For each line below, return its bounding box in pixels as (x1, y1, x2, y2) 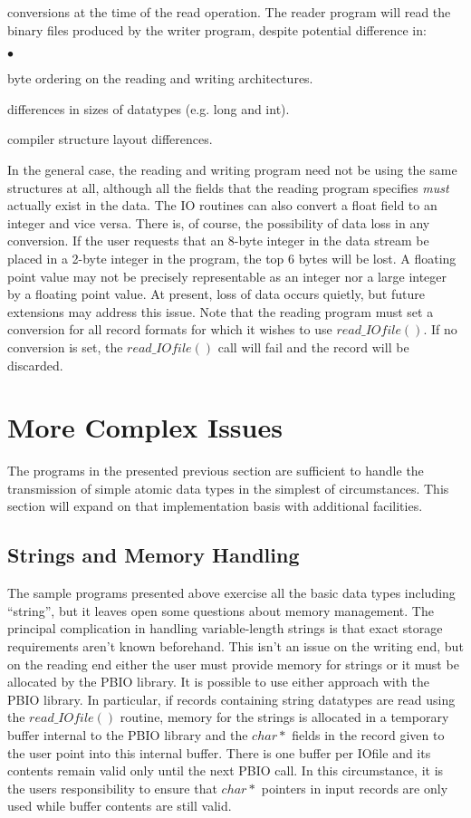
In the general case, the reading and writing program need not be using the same (7, 159, 457, 178)
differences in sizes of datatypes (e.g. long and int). (7, 99, 290, 118)
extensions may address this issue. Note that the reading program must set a (7, 302, 434, 321)
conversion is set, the (7, 337, 123, 356)
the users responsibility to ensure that (7, 778, 217, 797)
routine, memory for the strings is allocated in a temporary (120, 707, 449, 727)
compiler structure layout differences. (7, 130, 213, 149)
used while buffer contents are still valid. (7, 796, 232, 815)
